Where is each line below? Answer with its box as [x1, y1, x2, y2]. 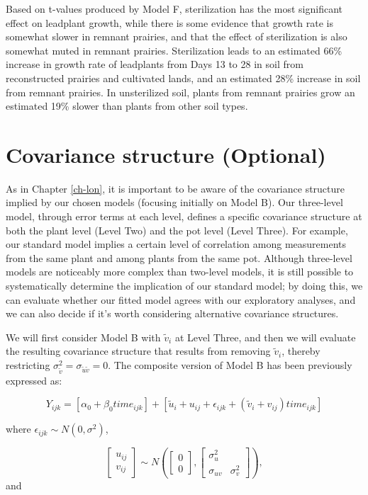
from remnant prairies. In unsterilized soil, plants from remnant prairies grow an [6, 84, 355, 99]
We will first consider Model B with [6, 329, 161, 344]
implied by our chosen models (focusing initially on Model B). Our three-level [6, 195, 343, 210]
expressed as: [6, 372, 62, 387]
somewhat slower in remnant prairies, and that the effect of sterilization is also [6, 29, 347, 44]
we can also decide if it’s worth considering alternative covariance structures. [6, 306, 339, 321]
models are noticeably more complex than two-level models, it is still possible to [6, 264, 354, 279]
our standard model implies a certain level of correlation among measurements [6, 237, 347, 251]
